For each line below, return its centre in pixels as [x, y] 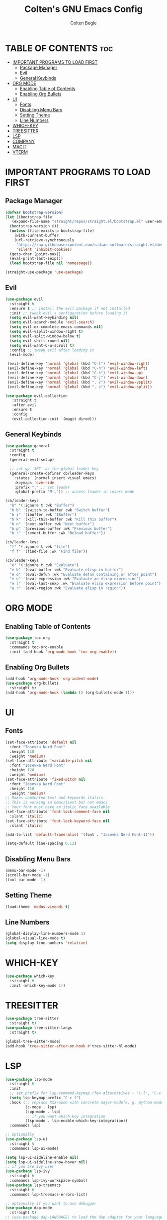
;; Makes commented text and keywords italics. [55, 798]
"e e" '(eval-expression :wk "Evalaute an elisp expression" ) [75, 579]
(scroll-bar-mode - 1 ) [28, 875]
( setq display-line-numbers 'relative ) [46, 943]
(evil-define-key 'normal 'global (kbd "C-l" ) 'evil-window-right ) [79, 364]
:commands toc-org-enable [37, 647]
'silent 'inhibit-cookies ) [44, 249]
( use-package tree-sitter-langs [39, 1028]
